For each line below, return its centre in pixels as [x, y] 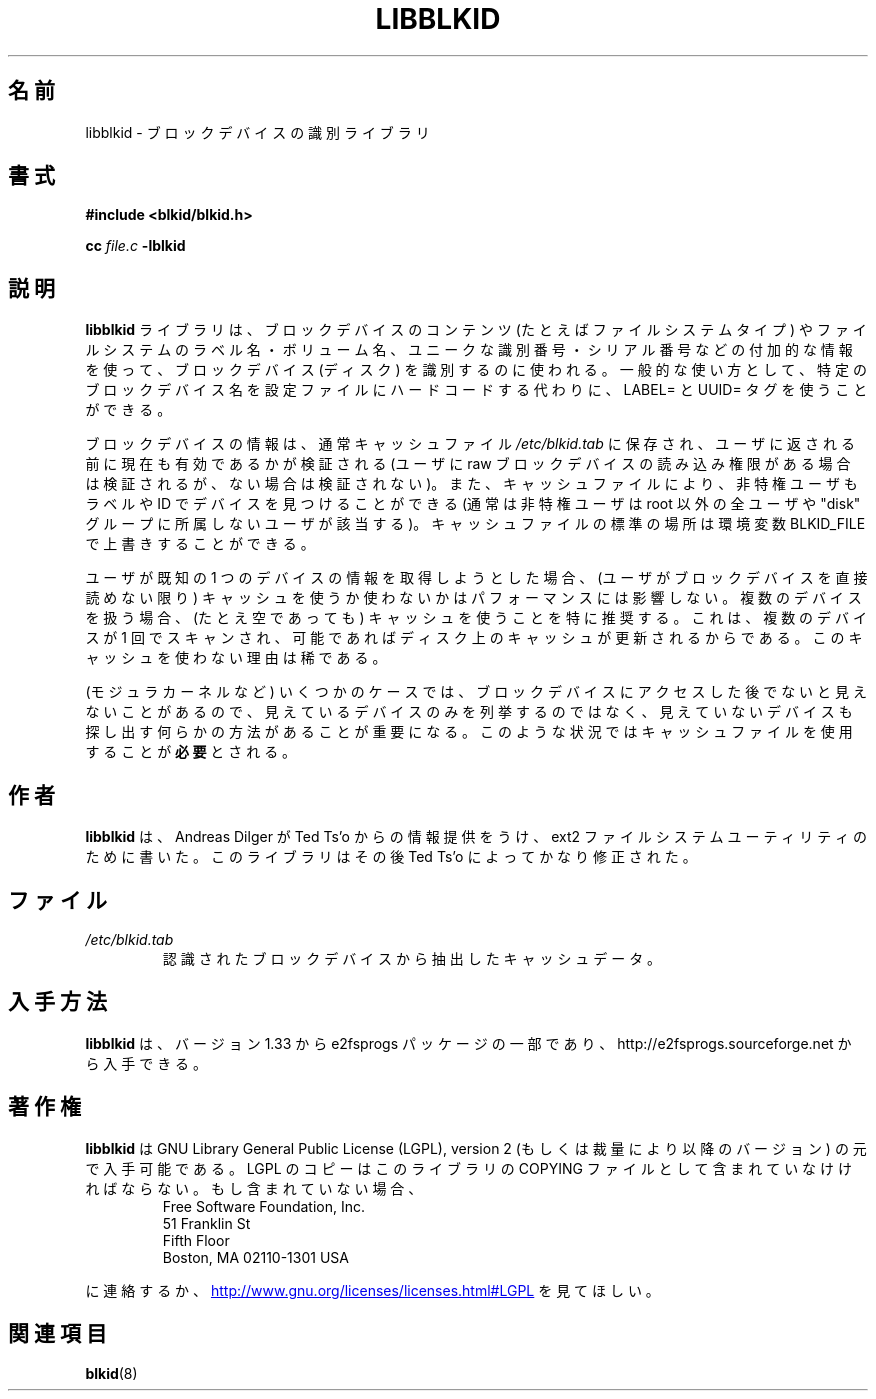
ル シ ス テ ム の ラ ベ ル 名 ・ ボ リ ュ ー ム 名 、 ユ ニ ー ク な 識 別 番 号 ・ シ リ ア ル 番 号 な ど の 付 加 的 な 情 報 [469, 350]
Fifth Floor [196, 1240]
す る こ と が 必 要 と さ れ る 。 [191, 752]
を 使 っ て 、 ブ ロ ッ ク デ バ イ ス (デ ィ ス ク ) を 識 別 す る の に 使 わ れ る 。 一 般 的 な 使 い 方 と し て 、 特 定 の [476, 370]
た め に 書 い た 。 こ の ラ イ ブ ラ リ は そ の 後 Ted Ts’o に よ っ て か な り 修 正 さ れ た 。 [391, 857]
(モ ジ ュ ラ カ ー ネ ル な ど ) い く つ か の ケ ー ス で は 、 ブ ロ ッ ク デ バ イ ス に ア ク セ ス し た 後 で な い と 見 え [476, 692]
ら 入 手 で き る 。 [146, 1063]
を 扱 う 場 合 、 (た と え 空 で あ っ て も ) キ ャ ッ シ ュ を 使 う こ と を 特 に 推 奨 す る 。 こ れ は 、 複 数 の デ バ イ [476, 618]
